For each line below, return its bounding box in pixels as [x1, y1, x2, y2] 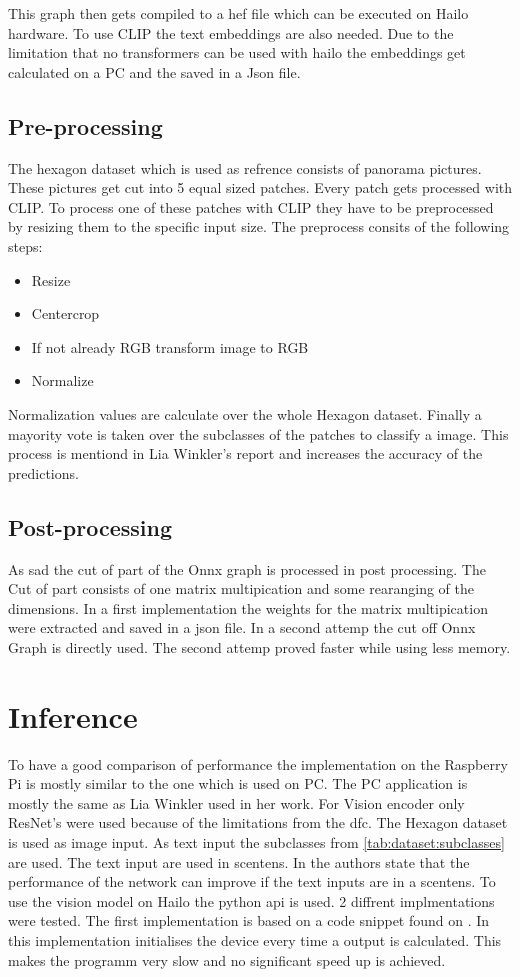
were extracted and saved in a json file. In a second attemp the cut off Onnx [8, 617, 476, 638]
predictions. [8, 462, 79, 483]
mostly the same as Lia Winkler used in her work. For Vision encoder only [8, 792, 465, 813]
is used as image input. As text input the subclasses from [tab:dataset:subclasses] [8, 831, 505, 852]
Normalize [31, 370, 94, 391]
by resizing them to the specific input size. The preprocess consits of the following [8, 216, 510, 237]
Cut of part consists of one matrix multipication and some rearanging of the [8, 578, 474, 599]
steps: [8, 235, 43, 256]
